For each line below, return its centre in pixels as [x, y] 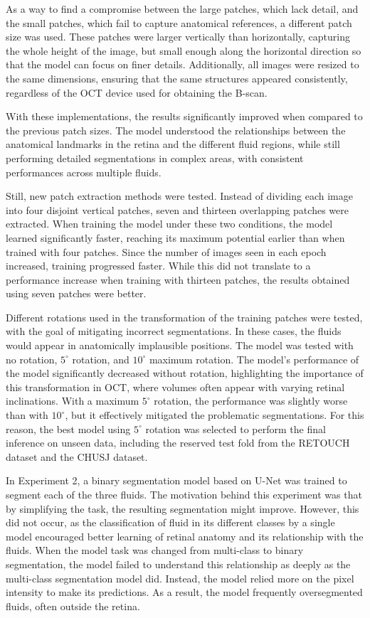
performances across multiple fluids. [84, 172]
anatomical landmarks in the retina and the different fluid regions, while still [173, 144]
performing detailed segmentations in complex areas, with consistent [155, 158]
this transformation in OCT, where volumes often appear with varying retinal [175, 387]
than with [27, 415]
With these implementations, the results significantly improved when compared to [184, 116]
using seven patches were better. [76, 293]
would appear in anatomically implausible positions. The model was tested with [180, 345]
